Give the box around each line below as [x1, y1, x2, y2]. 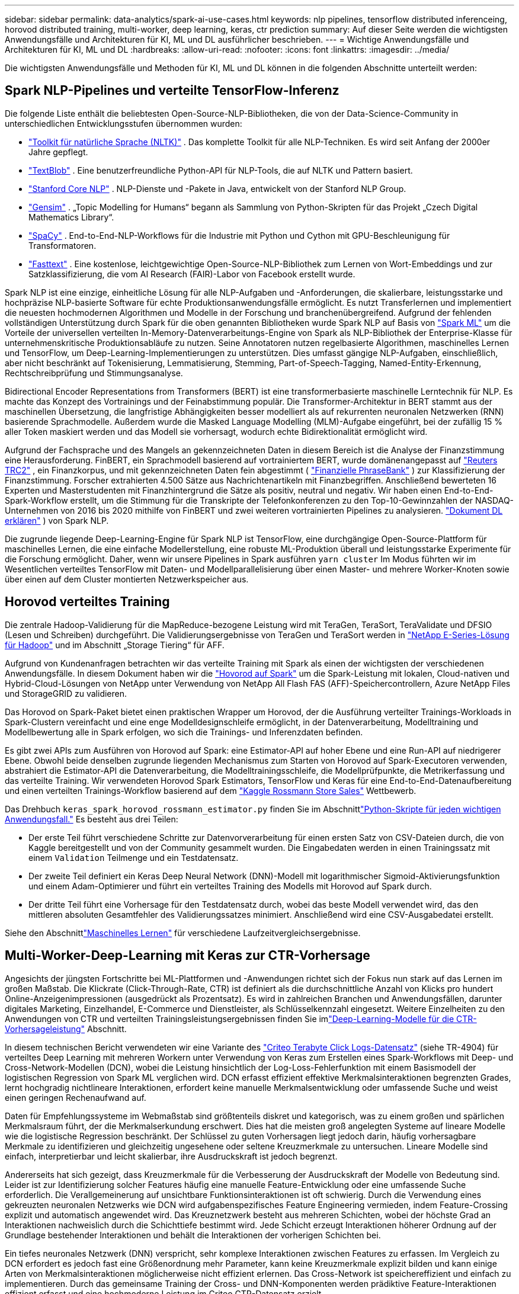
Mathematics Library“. [28, 212, 114, 222]
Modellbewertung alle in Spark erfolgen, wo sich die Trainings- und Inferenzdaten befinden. [5, 726, 363, 737]
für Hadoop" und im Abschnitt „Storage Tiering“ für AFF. [5, 639, 225, 650]
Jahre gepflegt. [28, 146, 88, 157]
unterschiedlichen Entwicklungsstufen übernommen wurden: [5, 118, 242, 129]
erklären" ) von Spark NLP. [5, 515, 109, 526]
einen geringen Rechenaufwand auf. [5, 1092, 146, 1103]
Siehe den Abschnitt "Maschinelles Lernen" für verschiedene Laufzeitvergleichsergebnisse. [5, 927, 361, 938]
